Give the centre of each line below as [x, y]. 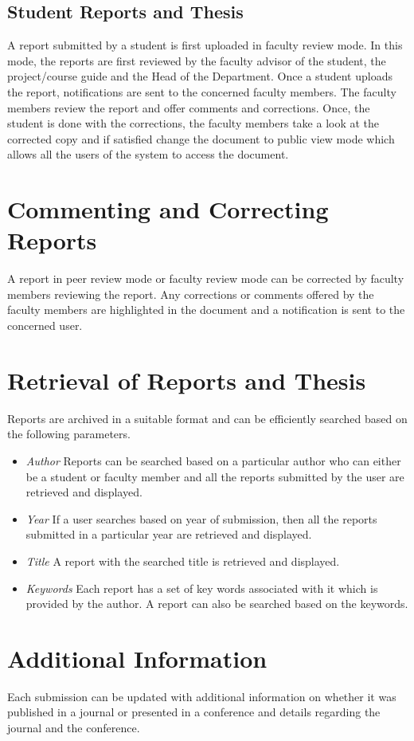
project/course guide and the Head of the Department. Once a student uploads [200, 76]
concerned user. [45, 325]
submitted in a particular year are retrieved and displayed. [169, 534]
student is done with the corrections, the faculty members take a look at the [193, 123]
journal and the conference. [74, 728]
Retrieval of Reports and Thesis [187, 380]
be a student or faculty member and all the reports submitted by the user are [215, 476]
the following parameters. [69, 434]
